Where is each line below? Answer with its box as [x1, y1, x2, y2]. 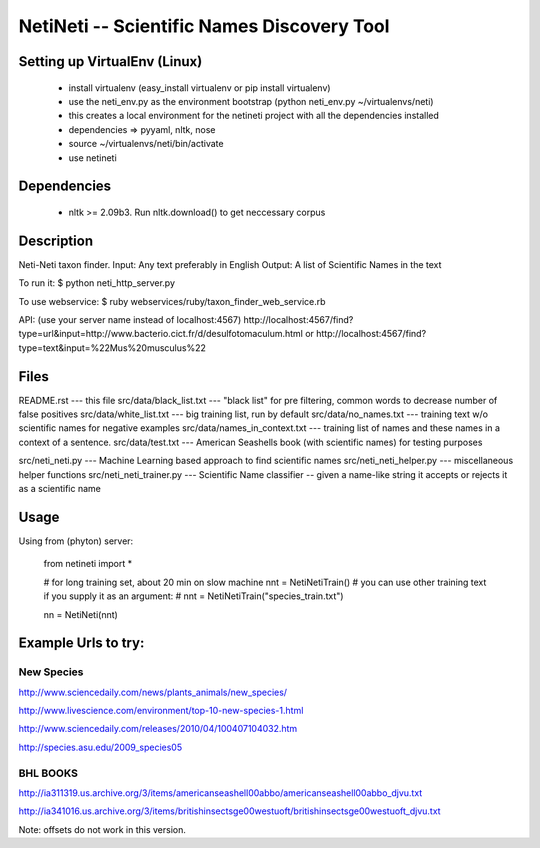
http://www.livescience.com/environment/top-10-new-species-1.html [18, 705, 304, 717]
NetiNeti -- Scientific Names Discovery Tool [18, 15, 390, 37]
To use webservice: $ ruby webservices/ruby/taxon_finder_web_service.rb [18, 295, 326, 307]
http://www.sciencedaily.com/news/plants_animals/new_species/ [18, 686, 288, 698]
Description [18, 232, 94, 249]
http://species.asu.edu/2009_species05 [18, 741, 183, 753]
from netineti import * [43, 558, 133, 570]
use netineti [68, 151, 117, 164]
